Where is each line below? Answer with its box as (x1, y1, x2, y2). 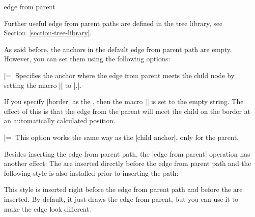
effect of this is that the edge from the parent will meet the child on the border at (4, 106, 251, 116)
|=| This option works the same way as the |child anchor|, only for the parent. (4, 132, 239, 142)
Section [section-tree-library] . (4, 27, 92, 38)
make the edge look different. (4, 203, 91, 214)
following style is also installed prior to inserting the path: (4, 167, 179, 178)
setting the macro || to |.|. (4, 80, 82, 90)
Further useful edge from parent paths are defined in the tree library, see (4, 18, 223, 28)
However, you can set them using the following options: (4, 54, 170, 64)
